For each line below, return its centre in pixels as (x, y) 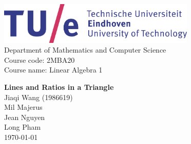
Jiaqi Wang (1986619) (39, 97)
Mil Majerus (23, 107)
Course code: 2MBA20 (40, 59)
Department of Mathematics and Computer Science (85, 50)
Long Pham (23, 127)
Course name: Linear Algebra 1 (53, 70)
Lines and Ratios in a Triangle (59, 87)
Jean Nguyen (25, 117)
